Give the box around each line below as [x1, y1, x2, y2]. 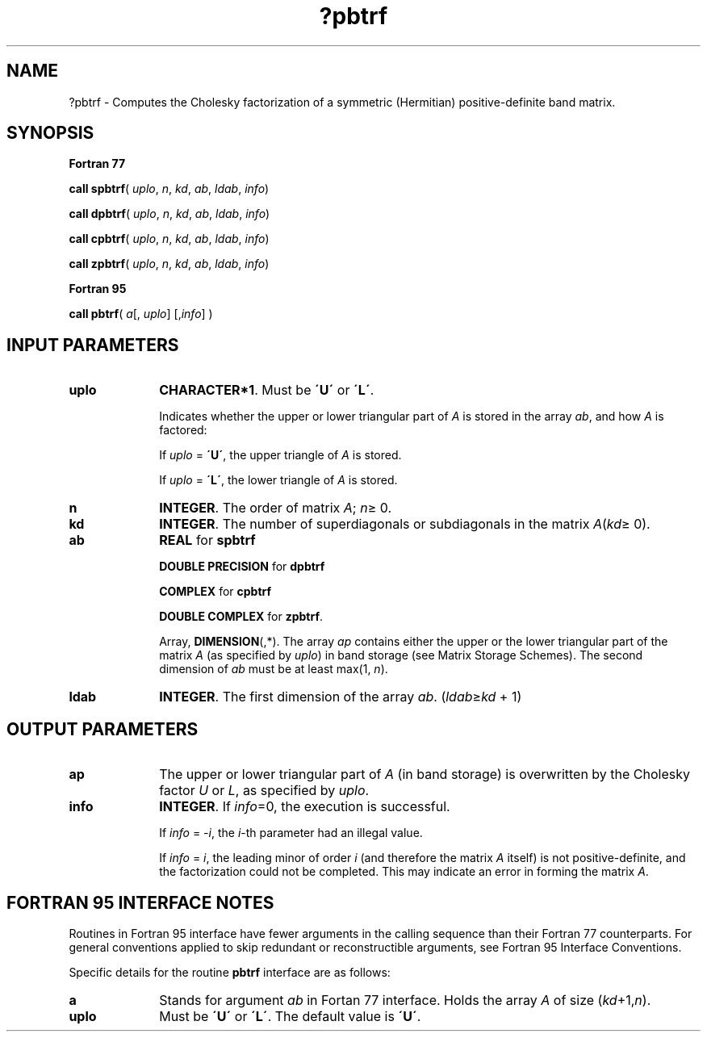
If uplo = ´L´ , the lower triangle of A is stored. [159, 473, 398, 488]
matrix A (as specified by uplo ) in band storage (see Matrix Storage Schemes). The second [159, 648, 643, 663]
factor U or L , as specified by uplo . [159, 782, 370, 799]
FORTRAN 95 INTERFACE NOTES [6, 892, 274, 913]
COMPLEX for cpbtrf [159, 584, 272, 599]
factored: [159, 423, 207, 437]
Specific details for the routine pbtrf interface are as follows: [69, 965, 391, 979]
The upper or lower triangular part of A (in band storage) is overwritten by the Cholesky [159, 766, 691, 783]
